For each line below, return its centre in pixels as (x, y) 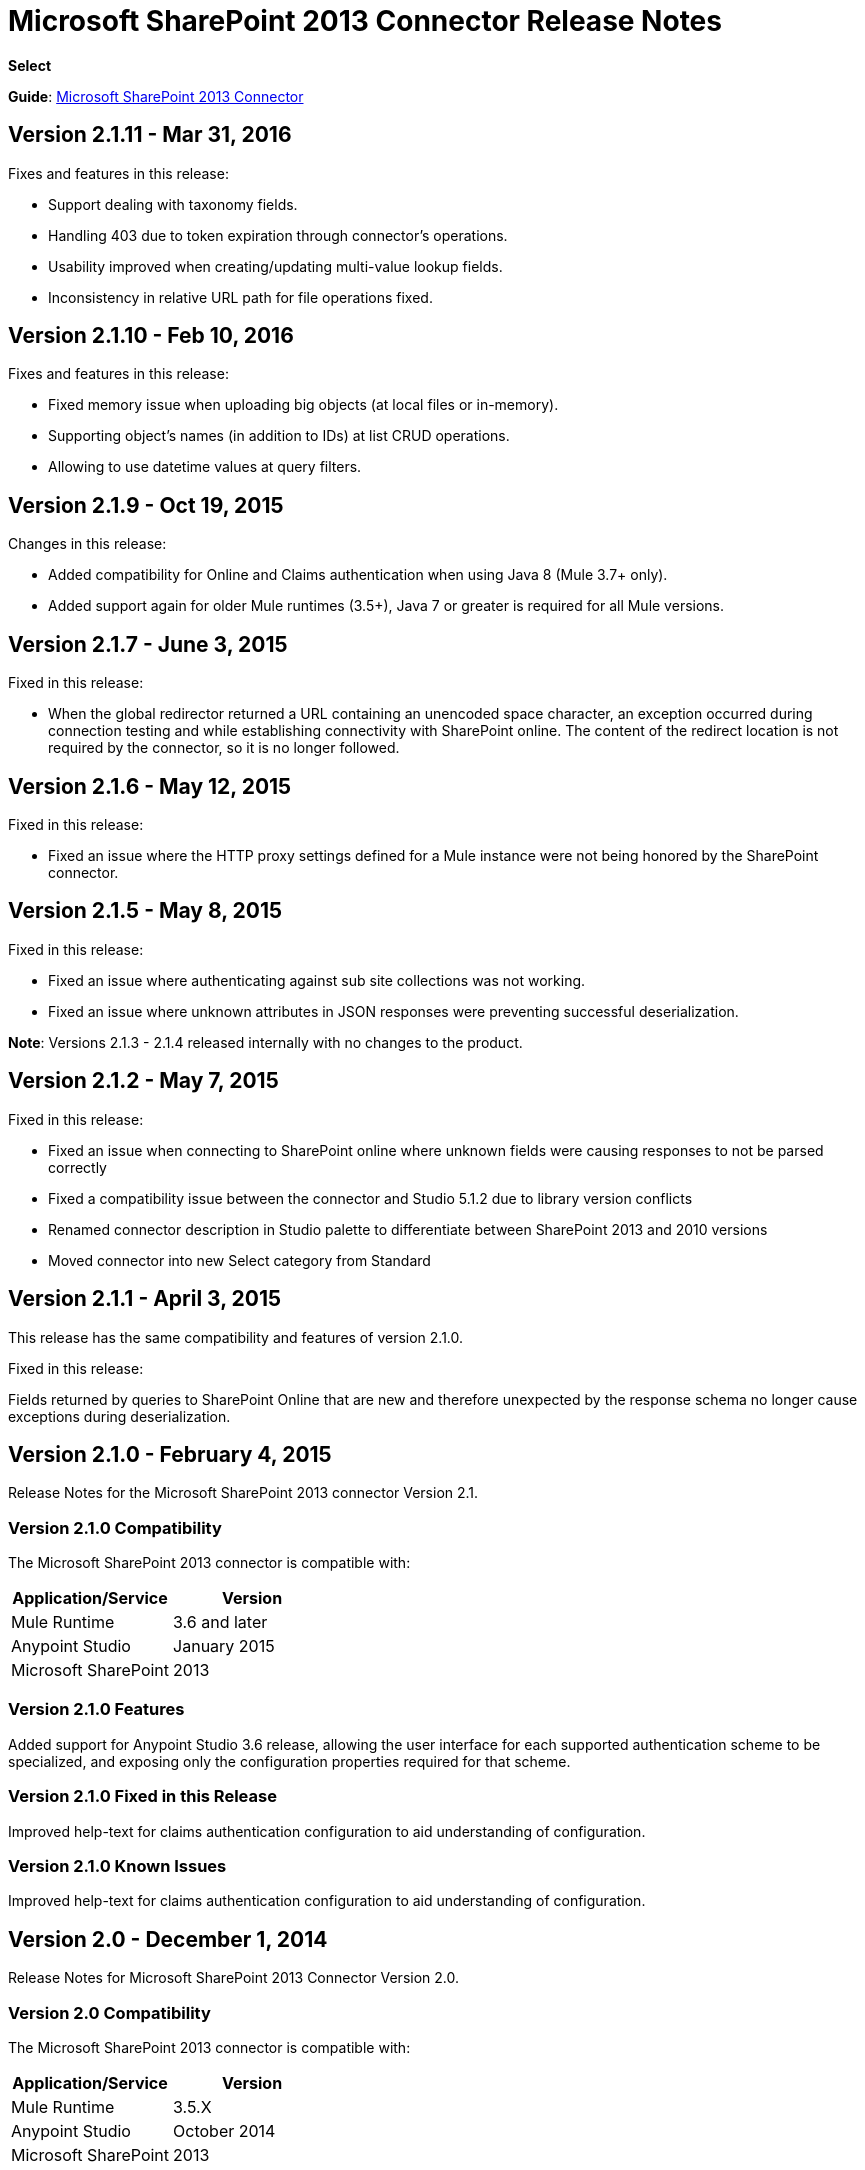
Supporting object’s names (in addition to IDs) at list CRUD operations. (279, 436)
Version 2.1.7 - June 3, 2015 (148, 644)
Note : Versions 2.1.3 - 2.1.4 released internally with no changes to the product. (265, 1042)
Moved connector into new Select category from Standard (239, 1260)
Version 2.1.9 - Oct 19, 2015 (146, 505)
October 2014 (224, 2130)
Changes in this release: (87, 544)
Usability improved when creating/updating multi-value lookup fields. (275, 266)
